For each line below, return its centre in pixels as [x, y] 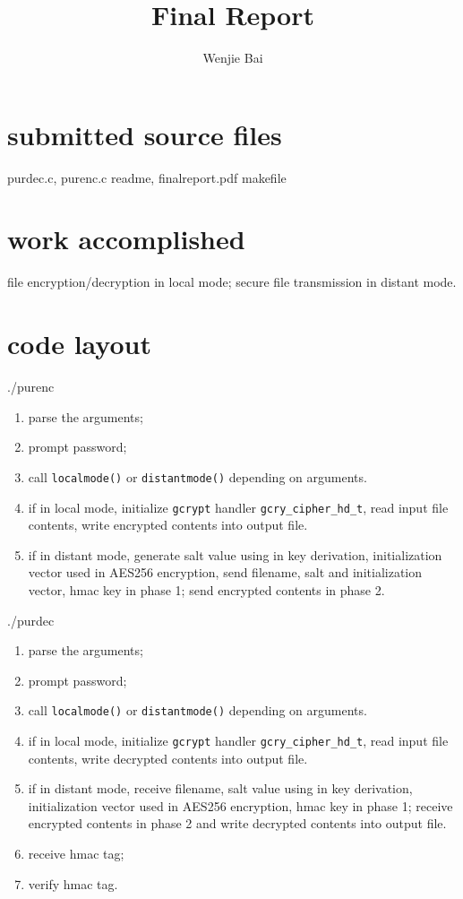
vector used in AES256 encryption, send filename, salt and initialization [225, 572]
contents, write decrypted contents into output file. [168, 758]
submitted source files [145, 134]
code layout [79, 344]
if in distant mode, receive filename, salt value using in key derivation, [220, 788]
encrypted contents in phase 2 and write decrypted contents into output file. [237, 823]
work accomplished [126, 239]
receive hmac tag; [76, 854]
